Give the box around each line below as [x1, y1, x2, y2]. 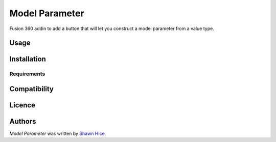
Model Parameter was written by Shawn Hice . [9, 130, 106, 137]
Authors [9, 117, 36, 126]
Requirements [9, 70, 45, 77]
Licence [9, 101, 36, 109]
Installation [9, 55, 46, 64]
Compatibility [9, 84, 54, 93]
